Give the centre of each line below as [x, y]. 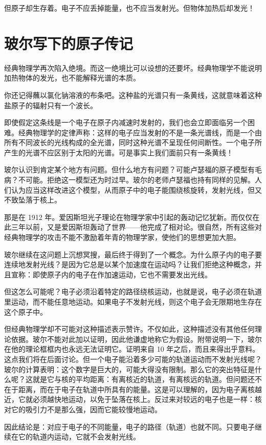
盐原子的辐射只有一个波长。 [51, 105]
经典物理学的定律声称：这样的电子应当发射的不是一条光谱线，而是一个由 [140, 132]
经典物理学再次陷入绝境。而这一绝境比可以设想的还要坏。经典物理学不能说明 [133, 67]
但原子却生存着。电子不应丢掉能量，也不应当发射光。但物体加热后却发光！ [129, 8]
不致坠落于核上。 [33, 200]
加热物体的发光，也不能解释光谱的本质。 [72, 78]
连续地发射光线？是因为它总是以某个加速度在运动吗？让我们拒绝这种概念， [129, 264]
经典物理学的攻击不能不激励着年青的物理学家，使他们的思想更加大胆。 [122, 237]
